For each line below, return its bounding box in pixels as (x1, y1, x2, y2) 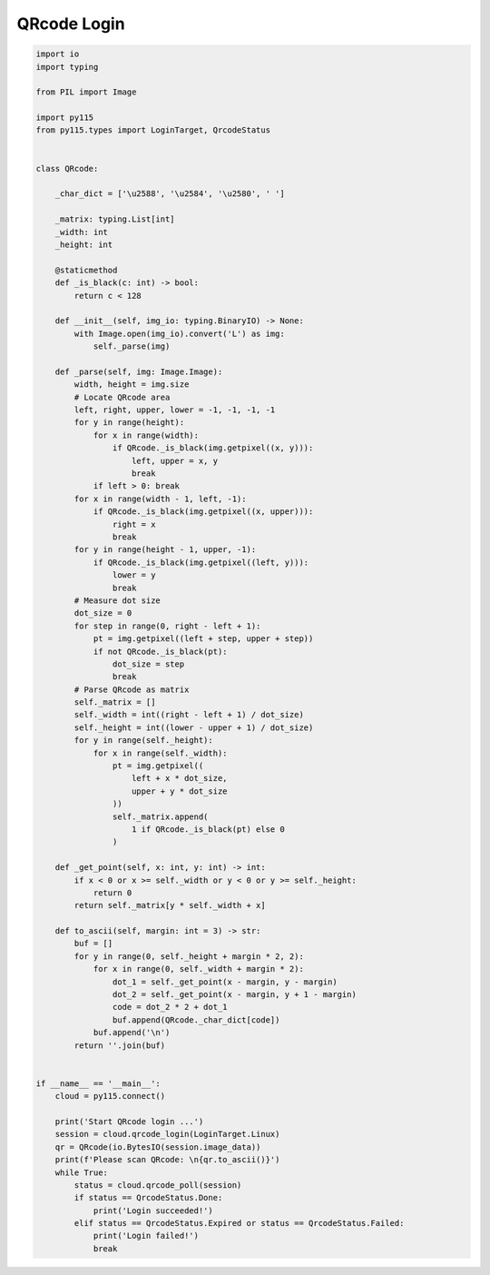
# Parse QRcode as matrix (73, 684, 190, 695)
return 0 (93, 887, 132, 898)
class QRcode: (35, 163, 99, 173)
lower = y (112, 570, 156, 580)
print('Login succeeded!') (93, 1205, 213, 1216)
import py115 (35, 113, 94, 123)
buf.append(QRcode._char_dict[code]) (112, 1014, 280, 1025)
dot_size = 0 (73, 608, 132, 618)
